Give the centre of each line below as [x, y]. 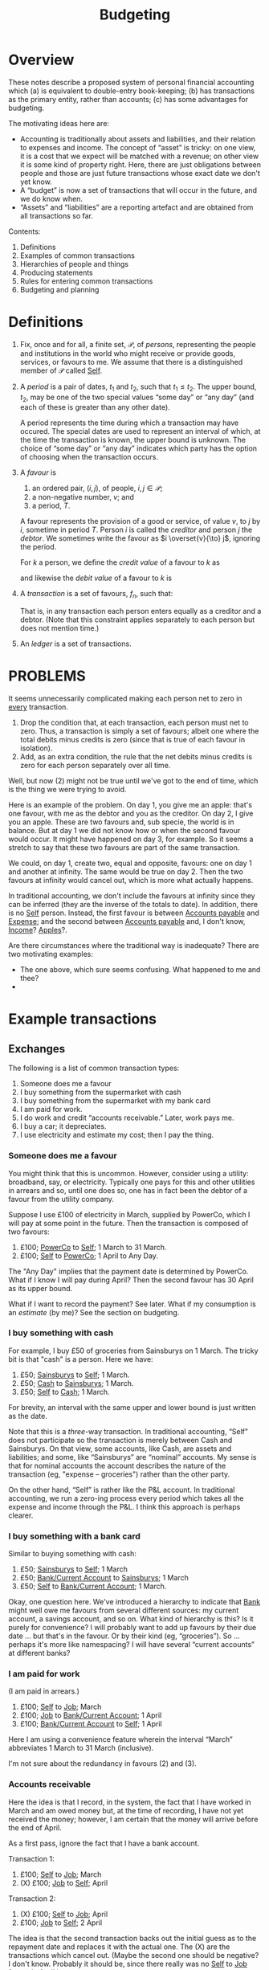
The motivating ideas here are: [59, 123]
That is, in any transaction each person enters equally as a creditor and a [141, 611]
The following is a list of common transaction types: [94, 1068]
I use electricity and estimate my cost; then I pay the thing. [117, 1135]
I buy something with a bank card [74, 1536]
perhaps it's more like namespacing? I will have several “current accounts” [132, 1645]
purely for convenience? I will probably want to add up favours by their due [132, 1628]
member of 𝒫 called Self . [61, 370]
